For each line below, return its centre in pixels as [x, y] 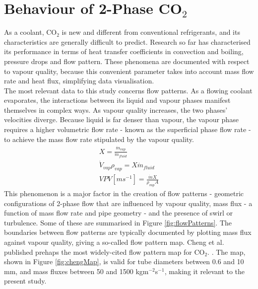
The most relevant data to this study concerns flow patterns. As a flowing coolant [128, 90]
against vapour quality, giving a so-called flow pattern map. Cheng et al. [114, 242]
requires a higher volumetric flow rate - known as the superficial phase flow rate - [128, 129]
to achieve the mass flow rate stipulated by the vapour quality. [99, 139]
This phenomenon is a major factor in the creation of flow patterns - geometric [124, 193]
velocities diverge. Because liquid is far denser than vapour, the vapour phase [121, 119]
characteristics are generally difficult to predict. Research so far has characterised [127, 41]
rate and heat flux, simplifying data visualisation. [79, 81]
